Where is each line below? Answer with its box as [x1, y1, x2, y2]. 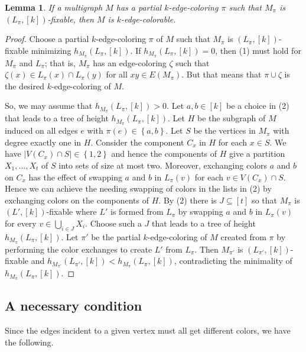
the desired [5, 79, 45, 92]
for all [106, 68, 128, 80]
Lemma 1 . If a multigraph [5, 1, 103, 13]
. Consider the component [90, 135, 184, 148]
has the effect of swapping [28, 170, 122, 183]
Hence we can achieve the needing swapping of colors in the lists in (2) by [5, 182, 272, 195]
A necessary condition [5, 296, 142, 315]
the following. [5, 335, 54, 348]
